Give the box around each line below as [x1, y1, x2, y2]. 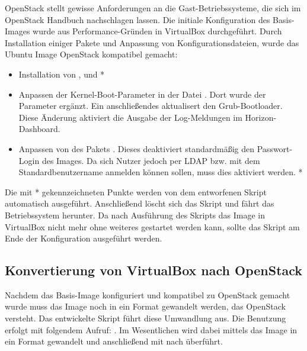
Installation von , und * [18, 67, 105, 80]
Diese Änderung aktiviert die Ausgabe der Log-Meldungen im [18, 111, 242, 123]
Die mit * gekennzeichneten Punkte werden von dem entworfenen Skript [5, 185, 267, 198]
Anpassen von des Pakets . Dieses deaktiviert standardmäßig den [18, 142, 255, 154]
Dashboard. [18, 123, 60, 135]
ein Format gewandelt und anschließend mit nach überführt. [5, 335, 223, 347]
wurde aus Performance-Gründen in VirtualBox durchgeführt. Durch [33, 25, 282, 37]
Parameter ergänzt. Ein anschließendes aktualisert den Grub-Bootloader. [18, 99, 283, 112]
